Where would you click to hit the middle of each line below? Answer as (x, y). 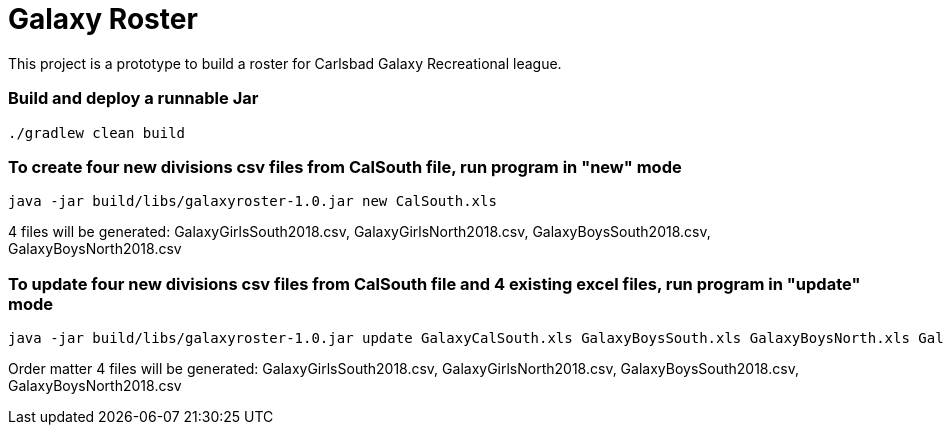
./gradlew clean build (97, 132)
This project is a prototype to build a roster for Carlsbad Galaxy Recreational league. (285, 63)
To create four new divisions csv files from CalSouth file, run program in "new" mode (345, 166)
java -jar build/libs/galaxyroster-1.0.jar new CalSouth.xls (252, 201)
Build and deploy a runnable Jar (133, 98)
